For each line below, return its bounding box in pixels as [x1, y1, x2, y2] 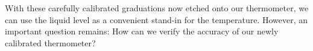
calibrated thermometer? [5, 36, 96, 49]
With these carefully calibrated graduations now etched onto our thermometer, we [5, 2, 309, 14]
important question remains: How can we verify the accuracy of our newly [5, 25, 279, 37]
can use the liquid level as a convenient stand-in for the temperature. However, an [5, 13, 308, 26]
